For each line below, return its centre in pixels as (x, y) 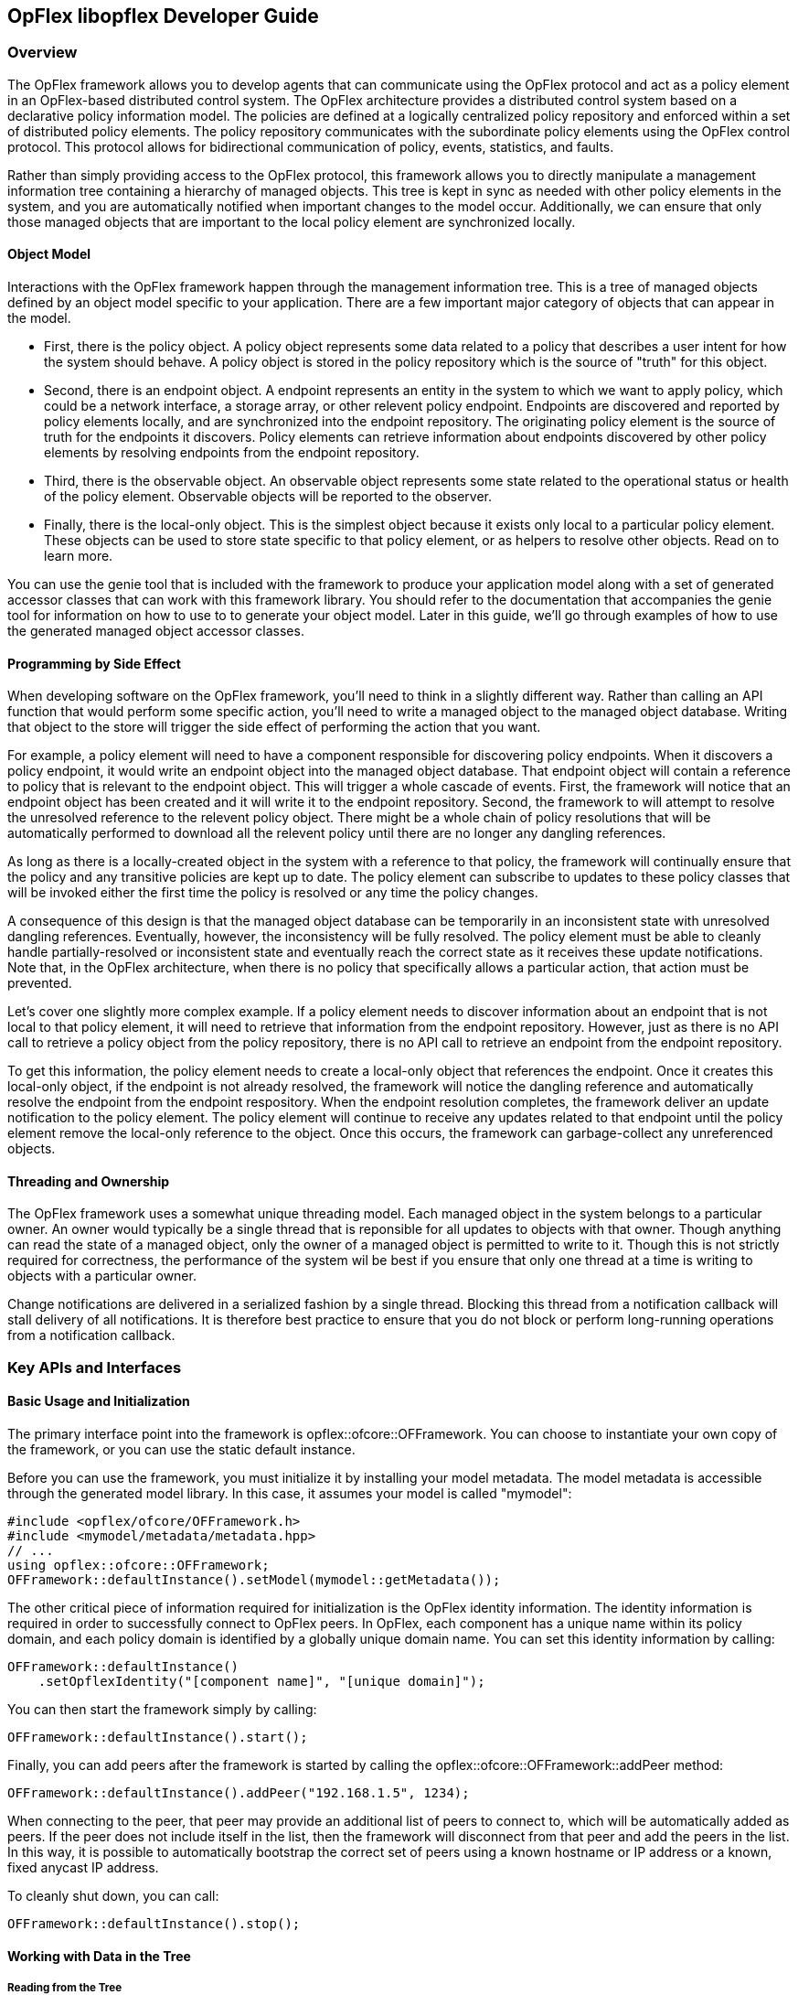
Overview (43, 53)
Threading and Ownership (89, 1181)
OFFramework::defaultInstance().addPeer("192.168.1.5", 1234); (239, 1793)
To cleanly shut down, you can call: (113, 1896)
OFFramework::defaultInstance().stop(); (154, 1924)
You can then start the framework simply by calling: (162, 1710)
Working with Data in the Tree (99, 1956)
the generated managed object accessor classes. (156, 631)
